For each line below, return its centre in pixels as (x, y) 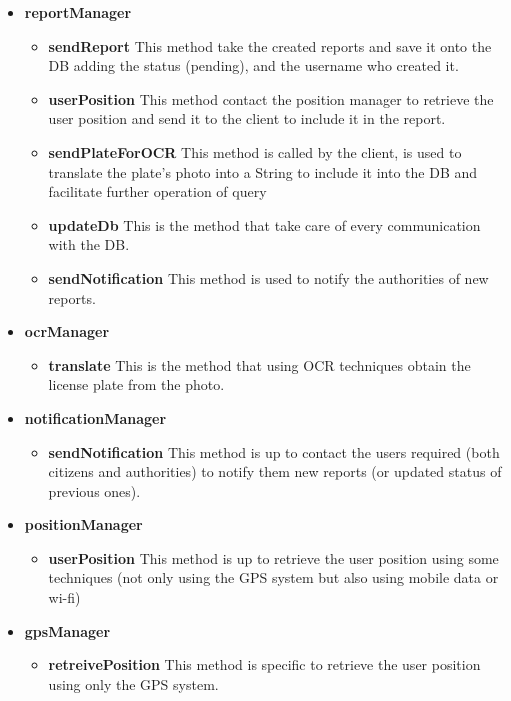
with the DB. (89, 244)
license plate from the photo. (136, 384)
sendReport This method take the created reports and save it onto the (270, 45)
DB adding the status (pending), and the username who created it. (253, 65)
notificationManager (95, 417)
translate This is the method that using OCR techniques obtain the (259, 364)
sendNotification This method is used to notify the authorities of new (268, 277)
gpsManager (67, 630)
